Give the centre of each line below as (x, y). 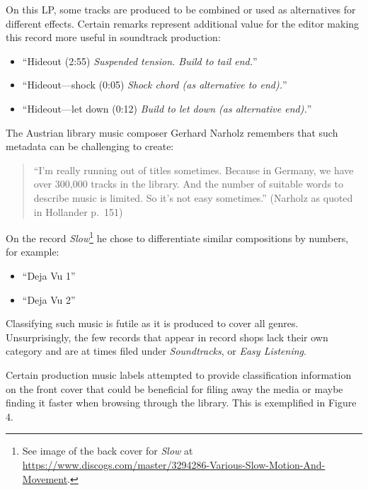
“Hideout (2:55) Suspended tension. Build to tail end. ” (140, 61)
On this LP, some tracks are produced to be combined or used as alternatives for (181, 9)
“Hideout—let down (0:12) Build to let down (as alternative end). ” (167, 108)
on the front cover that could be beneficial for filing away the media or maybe (174, 388)
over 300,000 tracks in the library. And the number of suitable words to (189, 184)
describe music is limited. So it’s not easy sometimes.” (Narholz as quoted (193, 197)
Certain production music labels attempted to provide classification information (179, 374)
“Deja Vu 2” (49, 299)
